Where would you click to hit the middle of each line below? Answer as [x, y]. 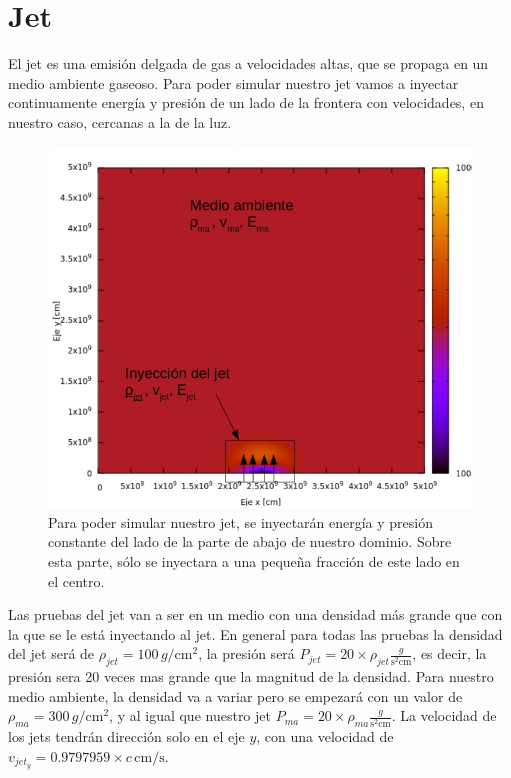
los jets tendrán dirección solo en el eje [126, 736]
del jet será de [51, 653]
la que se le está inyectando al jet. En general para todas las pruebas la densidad [255, 633]
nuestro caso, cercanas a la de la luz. [120, 121]
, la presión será [246, 653]
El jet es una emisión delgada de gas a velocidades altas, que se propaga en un [248, 63]
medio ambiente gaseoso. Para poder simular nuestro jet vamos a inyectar [233, 82]
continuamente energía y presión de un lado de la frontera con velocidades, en [246, 102]
